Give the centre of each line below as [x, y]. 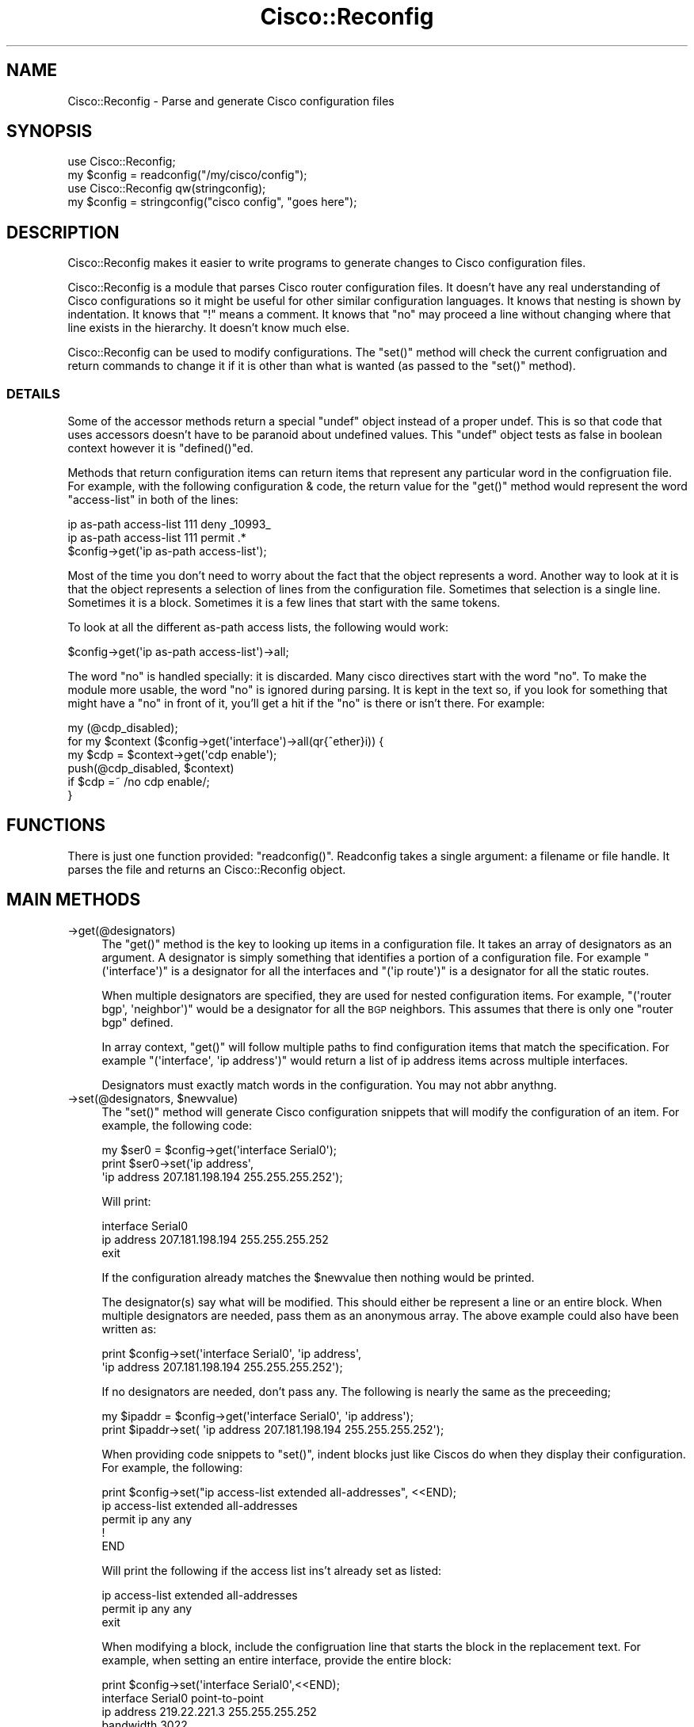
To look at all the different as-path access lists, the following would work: [258, 627]
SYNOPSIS [50, 132]
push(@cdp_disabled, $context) [151, 768]
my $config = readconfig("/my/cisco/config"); [187, 175]
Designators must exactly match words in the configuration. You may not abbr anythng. [329, 1085]
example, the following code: [177, 1125]
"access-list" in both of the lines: [153, 500]
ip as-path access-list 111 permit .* [157, 538]
